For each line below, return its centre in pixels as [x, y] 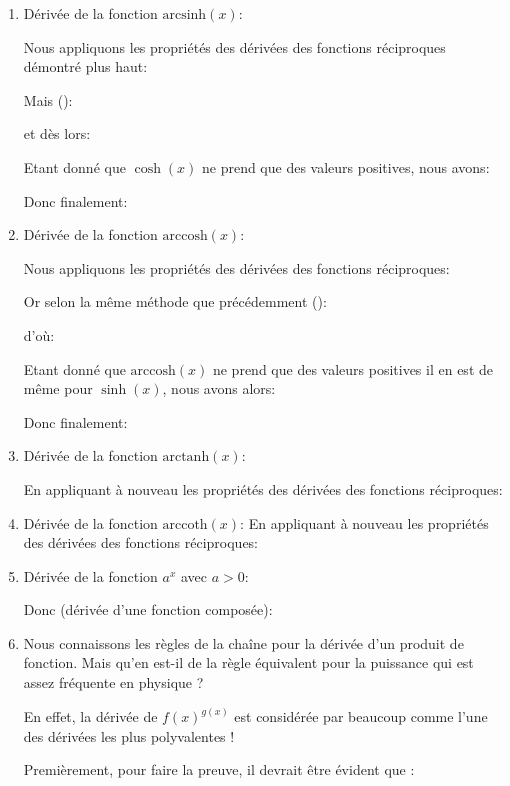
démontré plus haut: [85, 66]
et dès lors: [57, 133]
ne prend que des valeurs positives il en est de [352, 368]
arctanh [186, 457]
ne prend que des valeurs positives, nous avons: [345, 166]
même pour [58, 388]
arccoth [185, 524]
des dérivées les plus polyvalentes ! [129, 735]
